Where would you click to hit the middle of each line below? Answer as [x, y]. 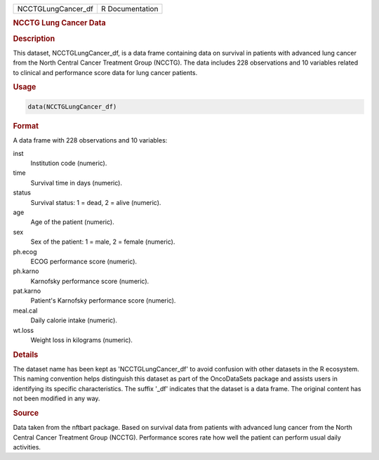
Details [26, 355]
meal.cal [25, 310]
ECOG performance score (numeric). [84, 261]
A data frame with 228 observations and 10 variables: [90, 140]
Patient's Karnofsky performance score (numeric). [103, 301]
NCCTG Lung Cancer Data [59, 23]
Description [34, 39]
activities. [27, 447]
